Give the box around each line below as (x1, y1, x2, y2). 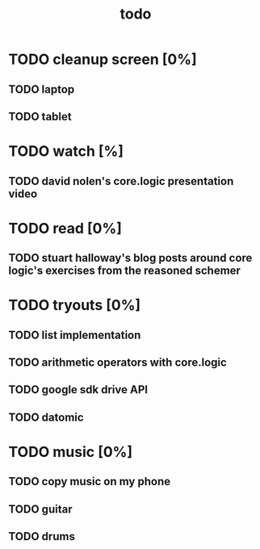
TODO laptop (8, 82, 75, 96)
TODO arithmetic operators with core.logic (8, 356, 228, 370)
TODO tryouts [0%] (8, 296, 141, 315)
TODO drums (8, 530, 75, 543)
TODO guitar (8, 502, 73, 516)
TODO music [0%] (8, 443, 133, 461)
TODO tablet (8, 110, 72, 124)
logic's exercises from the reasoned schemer (8, 264, 241, 278)
